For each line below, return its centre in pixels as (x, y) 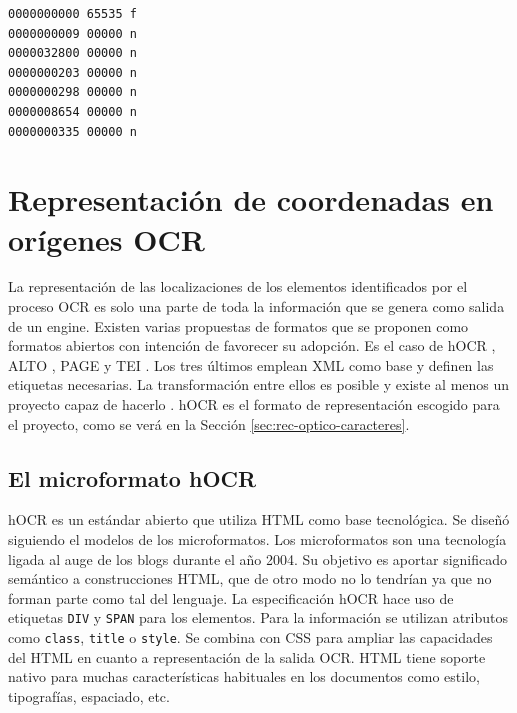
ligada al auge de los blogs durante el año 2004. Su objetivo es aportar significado (257, 558)
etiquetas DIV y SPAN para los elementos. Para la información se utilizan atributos (258, 617)
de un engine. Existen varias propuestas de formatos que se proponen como (238, 325)
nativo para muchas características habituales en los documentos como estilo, (244, 676)
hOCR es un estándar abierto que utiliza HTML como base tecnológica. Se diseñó (259, 519)
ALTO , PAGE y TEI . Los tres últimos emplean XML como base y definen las (251, 364)
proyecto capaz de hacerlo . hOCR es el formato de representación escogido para (254, 404)
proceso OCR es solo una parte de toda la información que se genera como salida (256, 306)
